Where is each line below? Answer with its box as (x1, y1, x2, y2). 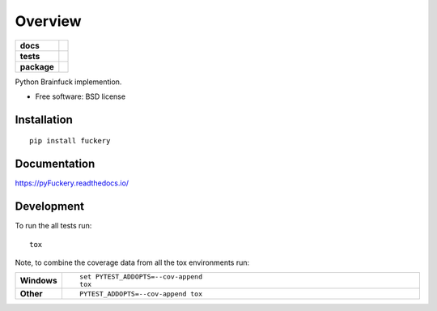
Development (15, 199, 85, 214)
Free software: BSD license (35, 92, 125, 101)
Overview (15, 12, 82, 30)
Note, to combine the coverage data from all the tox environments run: (15, 258, 250, 267)
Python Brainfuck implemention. (15, 77, 122, 87)
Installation (15, 113, 73, 126)
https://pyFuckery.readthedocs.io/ (15, 178, 129, 188)
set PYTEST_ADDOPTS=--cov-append (79, 272, 202, 281)
